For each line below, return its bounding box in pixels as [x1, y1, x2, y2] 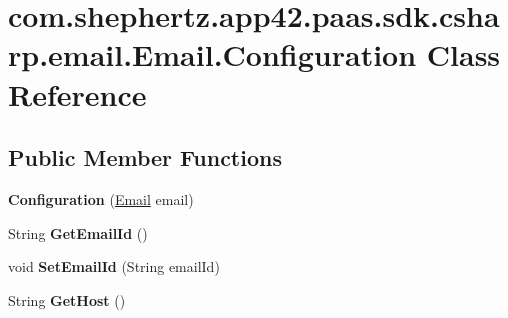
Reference [8, 73, 147, 114]
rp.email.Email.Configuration [8, 34, 417, 75]
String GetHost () [8, 289, 126, 310]
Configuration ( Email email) [8, 188, 194, 209]
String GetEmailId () [8, 222, 148, 243]
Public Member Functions [8, 142, 282, 173]
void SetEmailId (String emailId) [8, 256, 220, 277]
